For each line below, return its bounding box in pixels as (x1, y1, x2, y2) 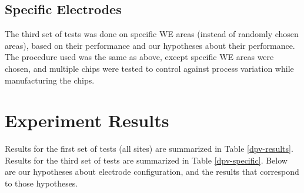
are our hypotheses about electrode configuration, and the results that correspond (5, 165, 299, 178)
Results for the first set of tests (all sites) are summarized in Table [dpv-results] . (5, 142, 293, 155)
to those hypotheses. (5, 177, 78, 189)
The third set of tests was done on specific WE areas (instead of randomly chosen (5, 28, 299, 40)
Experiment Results (5, 108, 169, 132)
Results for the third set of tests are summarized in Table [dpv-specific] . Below (5, 154, 288, 166)
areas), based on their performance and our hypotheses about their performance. (5, 39, 295, 51)
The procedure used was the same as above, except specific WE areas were (5, 51, 274, 63)
